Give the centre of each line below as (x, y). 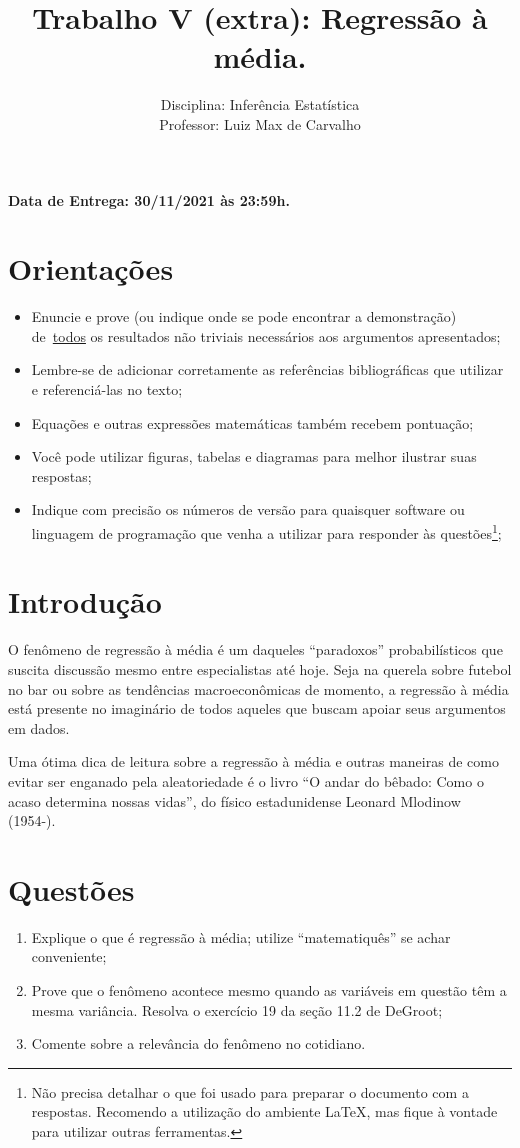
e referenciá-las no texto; (107, 389)
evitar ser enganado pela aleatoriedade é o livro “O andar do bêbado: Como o (246, 780)
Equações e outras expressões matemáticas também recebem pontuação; (252, 422)
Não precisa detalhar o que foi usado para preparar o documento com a (250, 1091)
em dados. (39, 727)
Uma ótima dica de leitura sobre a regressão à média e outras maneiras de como (253, 761)
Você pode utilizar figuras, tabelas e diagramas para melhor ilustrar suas (254, 456)
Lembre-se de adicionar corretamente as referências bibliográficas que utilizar (267, 369)
